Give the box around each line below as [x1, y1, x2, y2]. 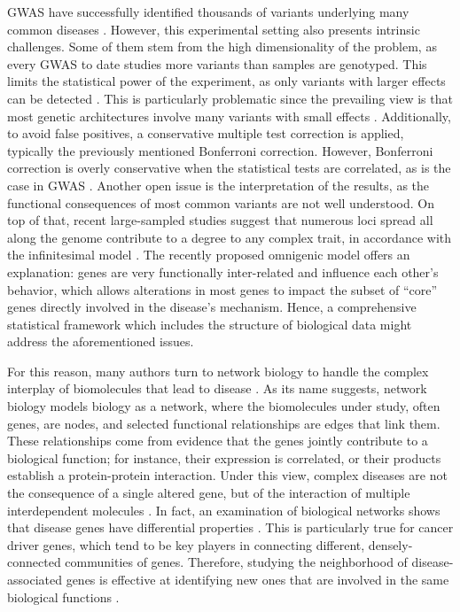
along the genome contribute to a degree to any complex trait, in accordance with [7, 228, 452, 246]
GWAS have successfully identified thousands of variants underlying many [7, 3, 409, 20]
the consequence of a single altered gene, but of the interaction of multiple [7, 484, 410, 502]
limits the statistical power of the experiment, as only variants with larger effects [7, 72, 446, 90]
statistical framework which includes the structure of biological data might [7, 314, 412, 333]
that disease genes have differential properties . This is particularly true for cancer [7, 518, 454, 537]
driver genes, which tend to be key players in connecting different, [7, 535, 365, 554]
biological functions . [7, 587, 120, 606]
